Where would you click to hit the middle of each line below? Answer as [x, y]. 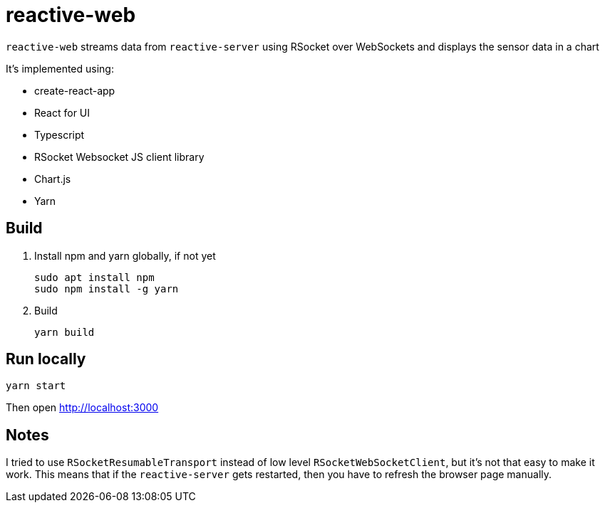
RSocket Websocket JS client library [119, 157]
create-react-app [75, 90]
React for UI [62, 112]
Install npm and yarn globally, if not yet [125, 255]
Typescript [60, 134]
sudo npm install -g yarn [107, 289]
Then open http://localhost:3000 [82, 408]
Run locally [46, 359]
